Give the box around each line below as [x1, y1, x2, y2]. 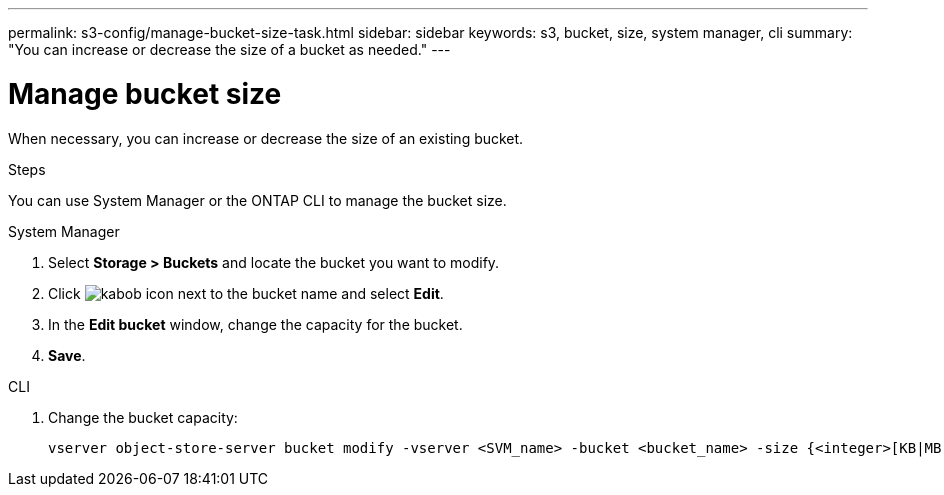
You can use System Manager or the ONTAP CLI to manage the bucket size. [8, 191, 507, 209]
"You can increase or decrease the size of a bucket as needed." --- [8, 41, 451, 58]
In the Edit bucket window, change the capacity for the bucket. [48, 315, 463, 333]
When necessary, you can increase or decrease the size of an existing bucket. [8, 129, 524, 147]
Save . [48, 346, 86, 364]
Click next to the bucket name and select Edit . [48, 284, 444, 302]
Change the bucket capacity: [48, 408, 238, 426]
